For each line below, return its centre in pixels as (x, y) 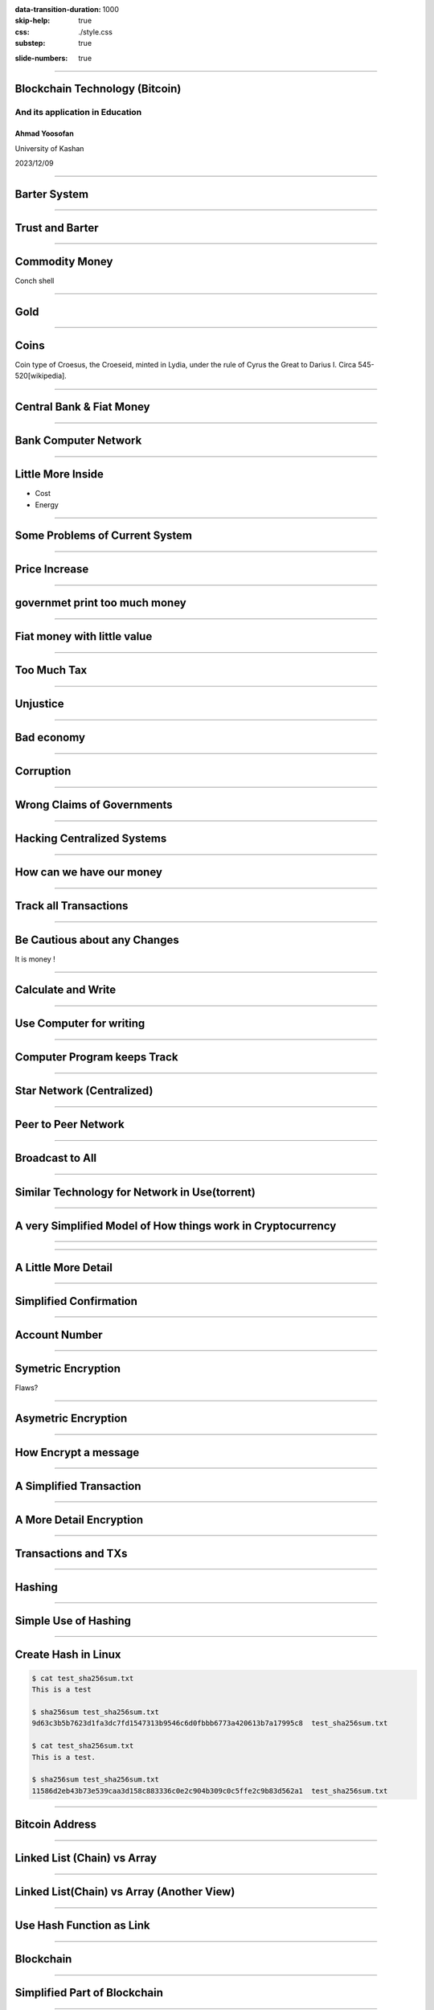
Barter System (51, 194)
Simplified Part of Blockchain (89, 1993)
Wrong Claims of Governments (94, 805)
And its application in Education (78, 113)
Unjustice (39, 704)
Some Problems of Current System (104, 536)
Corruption (43, 771)
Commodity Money (64, 261)
